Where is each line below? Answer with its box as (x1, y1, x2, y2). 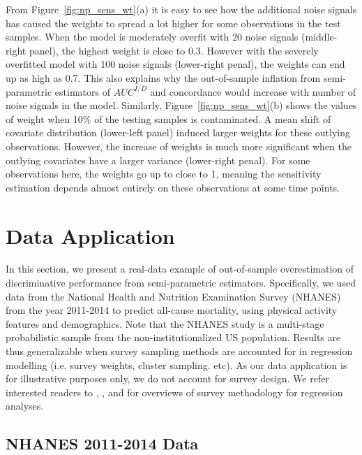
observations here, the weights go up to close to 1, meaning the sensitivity (6, 166, 322, 181)
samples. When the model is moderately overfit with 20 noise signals (6, 29, 299, 44)
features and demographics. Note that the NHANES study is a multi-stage (6, 316, 324, 331)
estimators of (54, 84, 110, 99)
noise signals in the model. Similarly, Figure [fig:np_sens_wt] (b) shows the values (6, 98, 357, 113)
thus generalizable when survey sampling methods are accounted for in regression (6, 344, 353, 358)
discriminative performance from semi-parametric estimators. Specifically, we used (6, 275, 356, 290)
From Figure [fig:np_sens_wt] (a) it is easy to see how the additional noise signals (6, 2, 357, 16)
